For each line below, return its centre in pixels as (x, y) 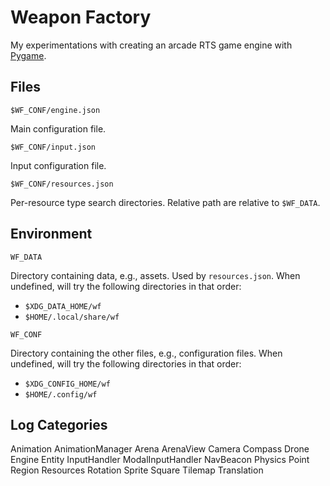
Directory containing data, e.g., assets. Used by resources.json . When (155, 275)
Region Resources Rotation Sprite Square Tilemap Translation (137, 470)
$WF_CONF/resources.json (62, 184)
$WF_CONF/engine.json (55, 110)
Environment (51, 234)
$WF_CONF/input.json (53, 147)
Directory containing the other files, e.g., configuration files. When (146, 353)
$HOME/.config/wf (61, 394)
